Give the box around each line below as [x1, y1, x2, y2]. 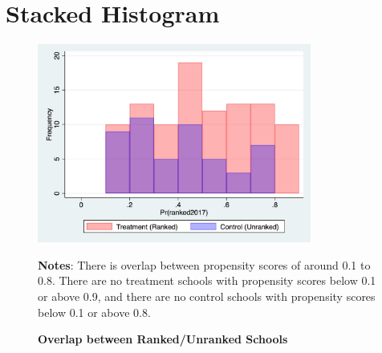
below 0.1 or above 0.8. [38, 303, 151, 320]
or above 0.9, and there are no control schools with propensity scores [38, 288, 376, 305]
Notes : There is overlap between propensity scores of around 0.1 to [38, 256, 371, 273]
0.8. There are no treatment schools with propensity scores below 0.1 [38, 272, 376, 289]
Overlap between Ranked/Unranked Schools [38, 331, 288, 347]
